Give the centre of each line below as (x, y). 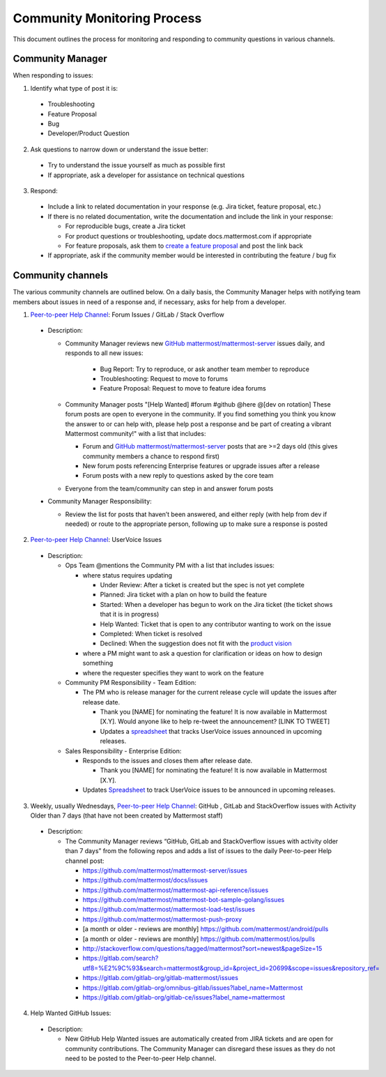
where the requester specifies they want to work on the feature (173, 672)
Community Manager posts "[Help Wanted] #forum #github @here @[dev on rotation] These (198, 404)
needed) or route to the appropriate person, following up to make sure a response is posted (196, 524)
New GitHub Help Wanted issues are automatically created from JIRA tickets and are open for (199, 1039)
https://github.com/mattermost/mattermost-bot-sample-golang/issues (184, 900)
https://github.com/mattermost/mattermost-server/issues (165, 870)
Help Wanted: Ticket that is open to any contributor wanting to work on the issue (216, 624)
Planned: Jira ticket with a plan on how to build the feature (184, 595)
